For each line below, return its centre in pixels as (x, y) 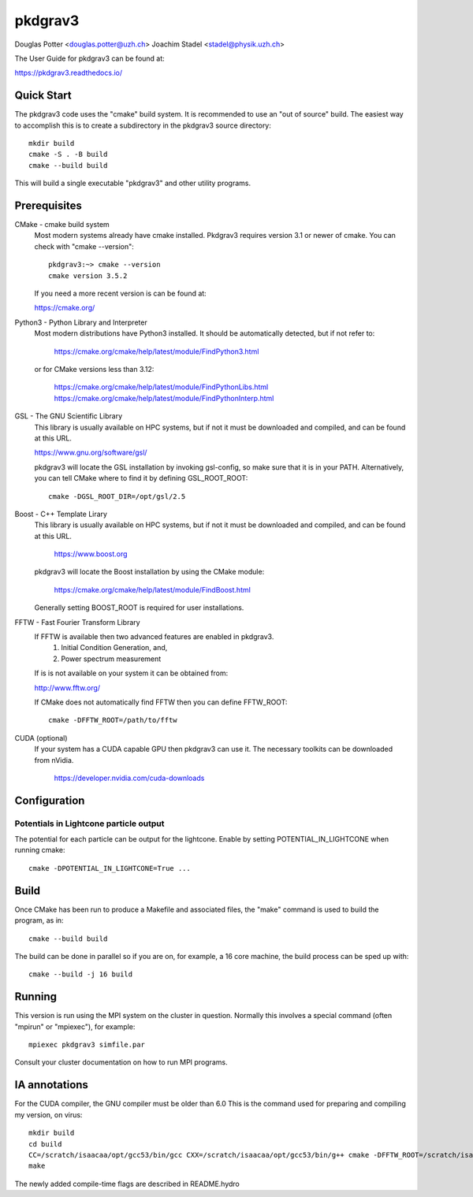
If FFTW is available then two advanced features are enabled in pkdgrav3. (154, 637)
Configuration (50, 800)
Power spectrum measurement (111, 659)
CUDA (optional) (41, 738)
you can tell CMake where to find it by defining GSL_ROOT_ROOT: (141, 478)
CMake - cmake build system (62, 225)
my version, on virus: (48, 1114)
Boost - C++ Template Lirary (61, 514)
